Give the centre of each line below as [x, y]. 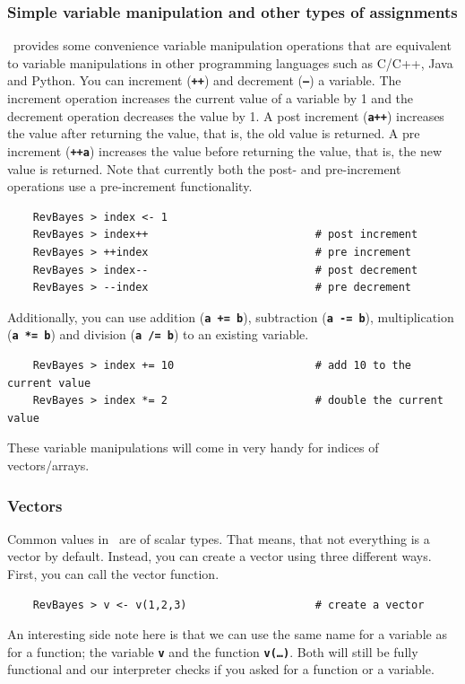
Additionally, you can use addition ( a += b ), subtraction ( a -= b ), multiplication [231, 316]
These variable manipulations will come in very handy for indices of [193, 447]
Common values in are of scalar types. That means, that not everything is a [219, 538]
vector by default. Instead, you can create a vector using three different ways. [220, 556]
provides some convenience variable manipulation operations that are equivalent [232, 45]
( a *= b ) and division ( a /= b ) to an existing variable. [158, 334]
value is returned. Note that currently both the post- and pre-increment [204, 168]
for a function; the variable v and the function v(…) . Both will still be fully [213, 651]
